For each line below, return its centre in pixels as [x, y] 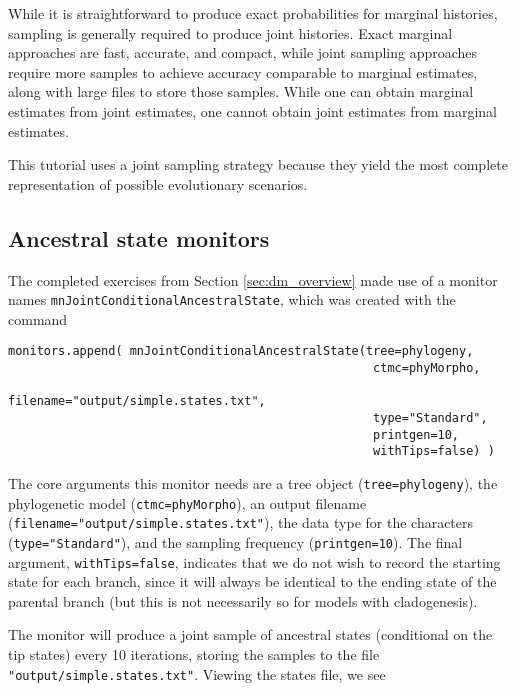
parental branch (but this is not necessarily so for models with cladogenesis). [243, 600]
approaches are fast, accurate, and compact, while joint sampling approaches [243, 52]
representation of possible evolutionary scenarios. [158, 183]
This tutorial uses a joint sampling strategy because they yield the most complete [258, 164]
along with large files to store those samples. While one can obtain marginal [241, 91]
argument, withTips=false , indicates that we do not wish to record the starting [254, 561]
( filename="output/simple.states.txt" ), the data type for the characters [241, 522]
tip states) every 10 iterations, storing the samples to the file [194, 654]
